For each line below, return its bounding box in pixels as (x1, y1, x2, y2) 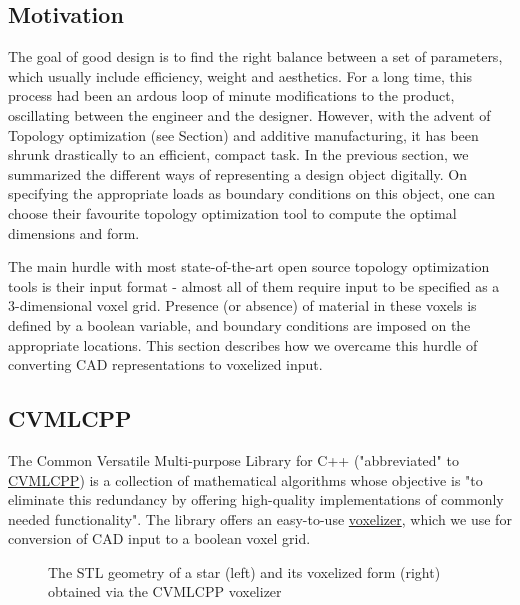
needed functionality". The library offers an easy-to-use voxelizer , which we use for (8, 508, 512, 529)
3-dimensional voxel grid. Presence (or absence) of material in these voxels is (8, 295, 477, 316)
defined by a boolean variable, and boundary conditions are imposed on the (8, 314, 471, 335)
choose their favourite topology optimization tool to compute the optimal (8, 202, 457, 223)
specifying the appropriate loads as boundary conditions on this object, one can (8, 183, 496, 204)
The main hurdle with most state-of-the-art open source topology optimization (8, 256, 490, 277)
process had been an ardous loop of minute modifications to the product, (8, 85, 455, 106)
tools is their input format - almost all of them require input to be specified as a (8, 275, 500, 296)
